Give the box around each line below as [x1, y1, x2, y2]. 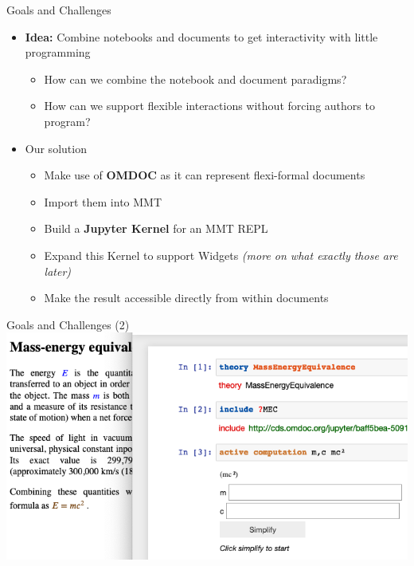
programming [25, 44, 91, 61]
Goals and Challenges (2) [6, 316, 130, 332]
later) [44, 262, 72, 279]
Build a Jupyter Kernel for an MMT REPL [44, 220, 268, 237]
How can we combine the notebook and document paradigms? [44, 70, 347, 87]
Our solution [25, 140, 87, 156]
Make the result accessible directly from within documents [44, 289, 329, 306]
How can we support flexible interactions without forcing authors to [44, 97, 375, 114]
